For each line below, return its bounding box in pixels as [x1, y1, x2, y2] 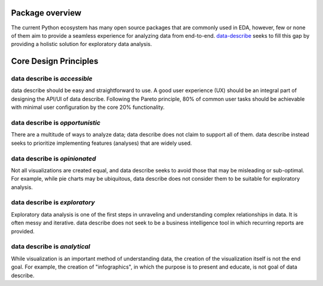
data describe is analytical [11, 242, 91, 251]
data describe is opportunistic [11, 118, 101, 127]
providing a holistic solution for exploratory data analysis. [11, 41, 153, 48]
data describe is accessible [11, 75, 93, 83]
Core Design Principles [11, 56, 99, 66]
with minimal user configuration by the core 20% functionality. [11, 104, 165, 111]
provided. [11, 227, 35, 235]
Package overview [11, 8, 82, 18]
